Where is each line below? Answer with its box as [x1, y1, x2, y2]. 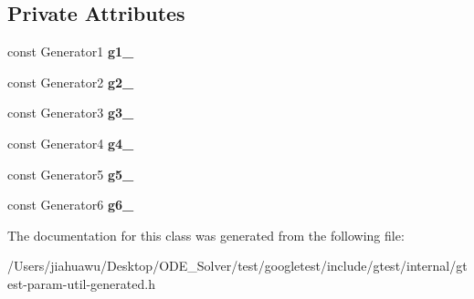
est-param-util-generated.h [7, 273, 155, 293]
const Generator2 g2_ [7, 72, 134, 91]
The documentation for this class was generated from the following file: [7, 225, 405, 244]
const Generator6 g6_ [7, 195, 134, 214]
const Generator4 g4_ [7, 133, 134, 152]
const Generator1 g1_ [7, 42, 134, 61]
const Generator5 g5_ [7, 164, 134, 183]
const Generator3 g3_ [7, 103, 134, 122]
